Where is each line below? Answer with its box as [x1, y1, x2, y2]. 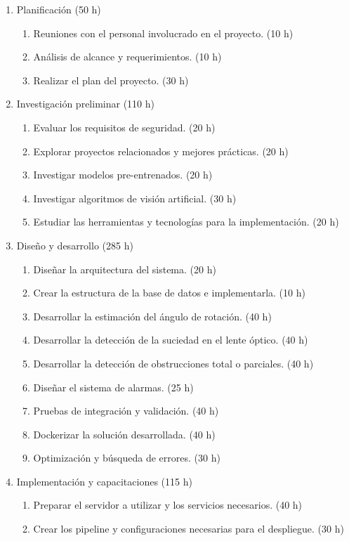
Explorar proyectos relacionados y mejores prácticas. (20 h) [33, 143, 289, 158]
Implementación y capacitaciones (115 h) [16, 474, 192, 488]
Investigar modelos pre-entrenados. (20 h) [33, 167, 213, 182]
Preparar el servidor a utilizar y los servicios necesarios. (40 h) [33, 497, 303, 512]
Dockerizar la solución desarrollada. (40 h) [33, 426, 216, 441]
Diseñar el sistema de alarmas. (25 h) [33, 379, 194, 394]
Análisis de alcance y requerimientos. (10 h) [33, 49, 222, 64]
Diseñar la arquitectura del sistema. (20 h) [33, 261, 216, 276]
